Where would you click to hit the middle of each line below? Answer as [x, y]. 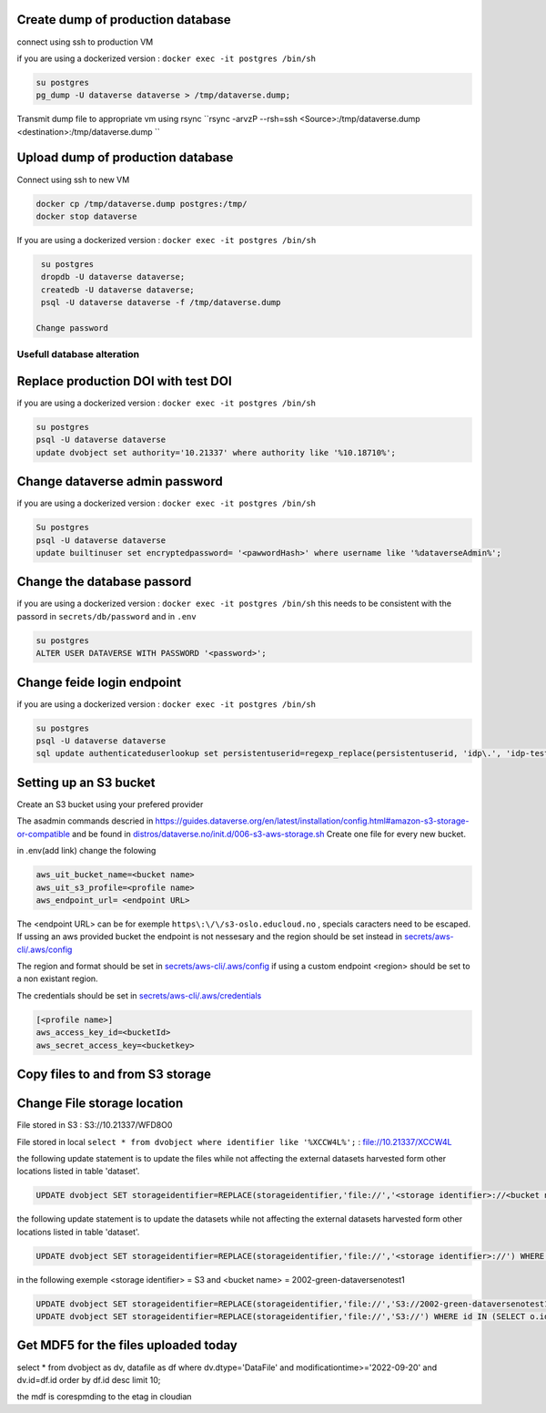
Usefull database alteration [78, 354]
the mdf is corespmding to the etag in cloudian [104, 1397]
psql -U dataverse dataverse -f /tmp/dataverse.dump [161, 302]
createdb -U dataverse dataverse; [118, 290]
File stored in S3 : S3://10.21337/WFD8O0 [95, 1125]
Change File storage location [100, 1104]
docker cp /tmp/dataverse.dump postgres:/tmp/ [142, 204]
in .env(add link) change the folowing [86, 851]
